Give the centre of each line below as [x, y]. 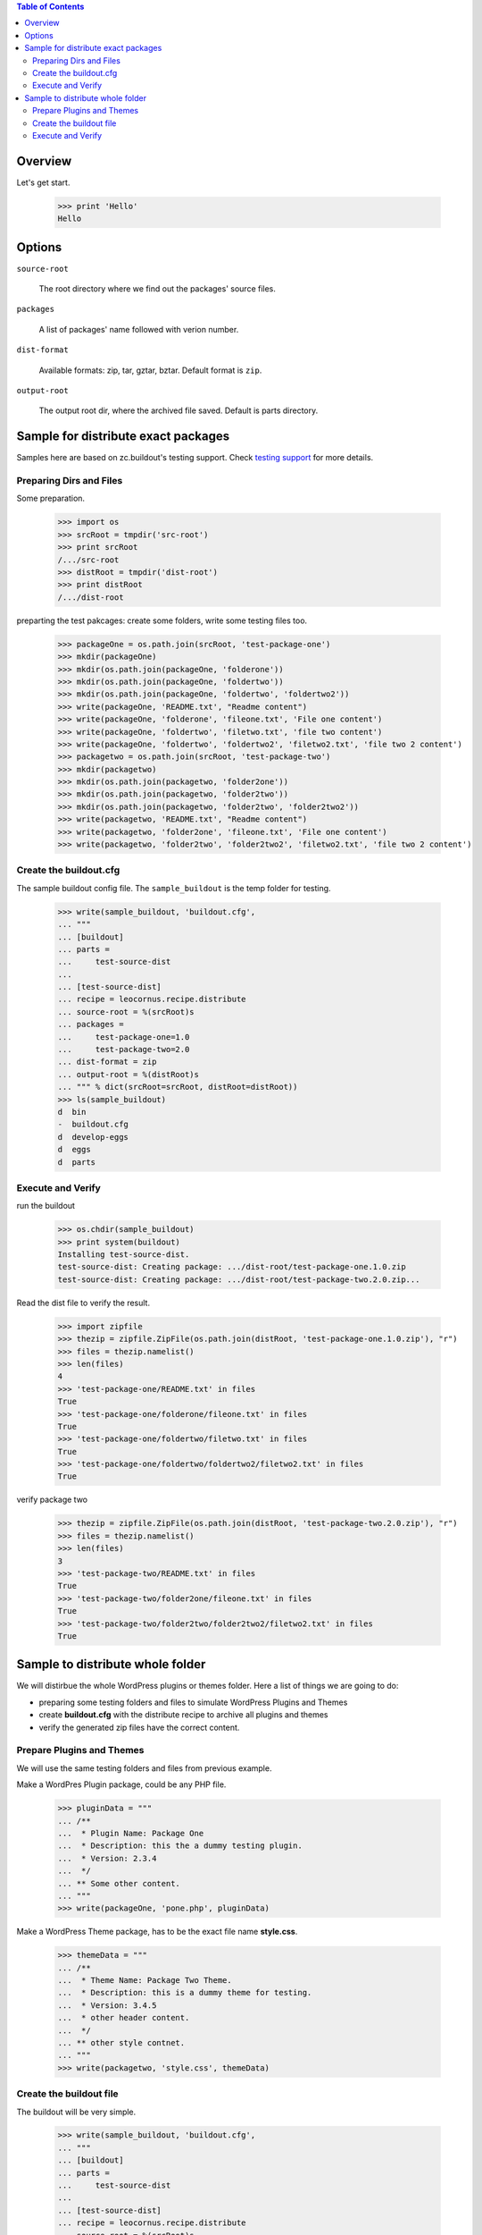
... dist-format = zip [107, 1062]
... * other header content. [124, 2018]
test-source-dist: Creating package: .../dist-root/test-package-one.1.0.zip [232, 1267]
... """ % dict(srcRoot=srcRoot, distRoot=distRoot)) [178, 1087]
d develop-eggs [93, 1137]
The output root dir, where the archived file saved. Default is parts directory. [179, 410]
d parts [77, 1162]
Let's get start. [43, 182]
